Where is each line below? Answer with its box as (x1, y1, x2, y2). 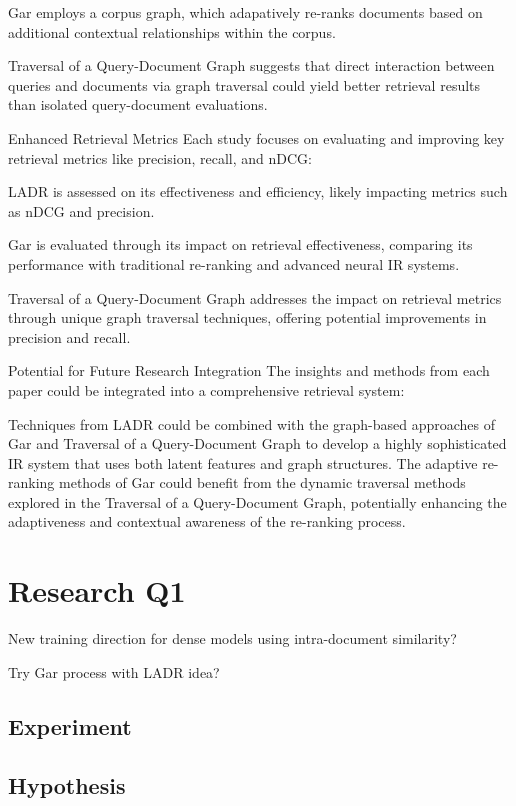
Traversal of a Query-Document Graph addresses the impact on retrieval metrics (8, 287, 502, 308)
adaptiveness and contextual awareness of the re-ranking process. (8, 511, 406, 532)
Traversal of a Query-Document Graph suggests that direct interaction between (8, 55, 495, 76)
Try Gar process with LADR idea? (8, 661, 220, 682)
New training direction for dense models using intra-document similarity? (8, 628, 457, 649)
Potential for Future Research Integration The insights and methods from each (8, 360, 490, 381)
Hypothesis (8, 769, 126, 800)
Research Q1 (8, 570, 186, 611)
